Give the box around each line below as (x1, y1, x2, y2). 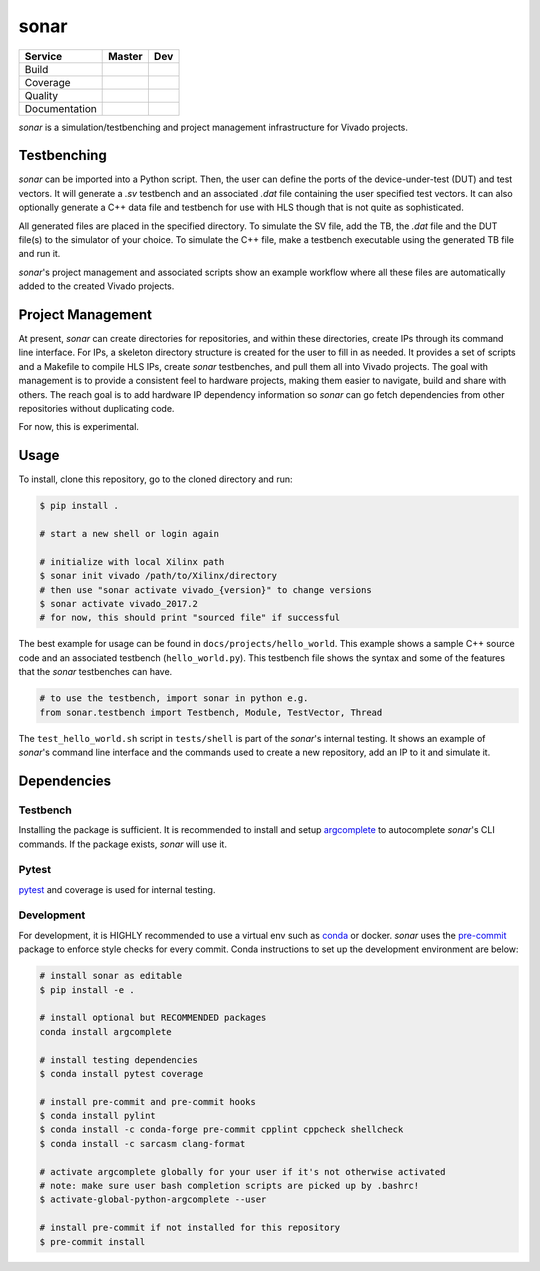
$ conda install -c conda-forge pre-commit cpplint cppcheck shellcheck (39, 1124, 404, 1135)
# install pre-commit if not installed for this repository (39, 1222, 341, 1234)
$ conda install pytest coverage (39, 1068, 204, 1079)
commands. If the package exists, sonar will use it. (18, 838, 227, 850)
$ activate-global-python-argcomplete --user (39, 1194, 267, 1205)
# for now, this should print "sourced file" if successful (39, 612, 341, 624)
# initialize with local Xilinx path (39, 556, 225, 567)
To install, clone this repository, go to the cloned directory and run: (18, 473, 293, 485)
